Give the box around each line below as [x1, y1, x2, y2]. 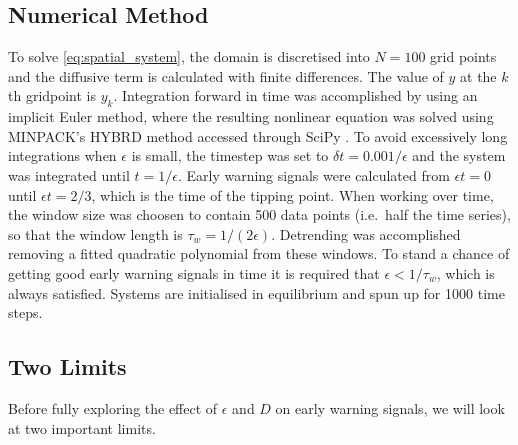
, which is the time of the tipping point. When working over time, [91, 184, 494, 205]
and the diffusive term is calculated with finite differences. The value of [8, 65, 444, 86]
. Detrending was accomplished [271, 223, 461, 244]
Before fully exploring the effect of [8, 397, 218, 418]
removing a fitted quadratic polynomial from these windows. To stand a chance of [8, 243, 510, 264]
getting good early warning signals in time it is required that [8, 262, 380, 283]
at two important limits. [8, 417, 156, 438]
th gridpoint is [8, 85, 97, 106]
